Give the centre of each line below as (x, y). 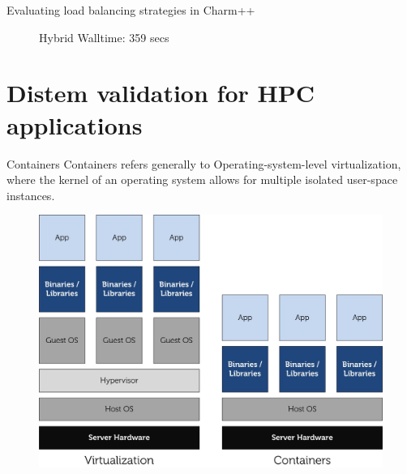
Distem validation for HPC (161, 93)
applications (75, 124)
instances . (31, 195)
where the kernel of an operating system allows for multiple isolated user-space (202, 179)
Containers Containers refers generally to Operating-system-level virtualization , (204, 163)
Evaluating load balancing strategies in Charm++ (131, 10)
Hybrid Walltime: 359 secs (104, 37)
